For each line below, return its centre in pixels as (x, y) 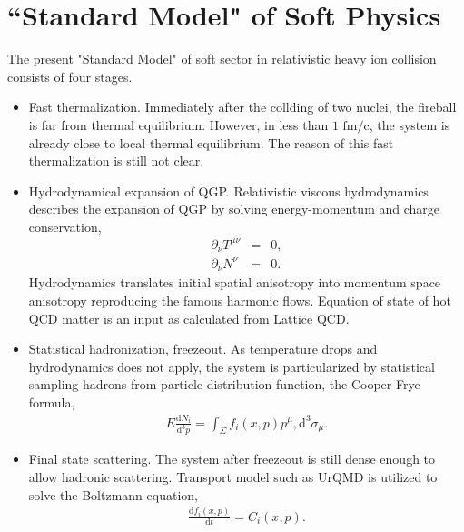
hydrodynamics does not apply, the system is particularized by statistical (232, 366)
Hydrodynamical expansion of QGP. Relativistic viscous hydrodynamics (228, 191)
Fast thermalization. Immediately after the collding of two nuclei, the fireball (242, 107)
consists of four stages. (70, 76)
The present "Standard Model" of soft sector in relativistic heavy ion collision (222, 59)
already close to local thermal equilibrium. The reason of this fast (211, 142)
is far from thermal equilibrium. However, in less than (178, 124)
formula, (52, 402)
